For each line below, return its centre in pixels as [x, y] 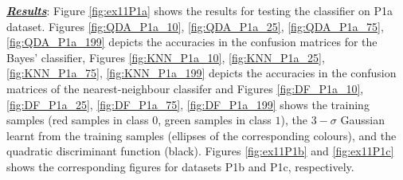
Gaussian [362, 120]
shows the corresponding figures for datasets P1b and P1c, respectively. [180, 166]
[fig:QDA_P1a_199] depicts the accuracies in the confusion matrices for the [192, 42]
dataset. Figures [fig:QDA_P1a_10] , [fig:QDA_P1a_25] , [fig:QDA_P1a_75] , [195, 26]
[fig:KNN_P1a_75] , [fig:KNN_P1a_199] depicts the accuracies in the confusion [201, 73]
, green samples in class [215, 120]
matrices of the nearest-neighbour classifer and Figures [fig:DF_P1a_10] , [185, 88]
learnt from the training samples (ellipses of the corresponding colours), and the [201, 135]
